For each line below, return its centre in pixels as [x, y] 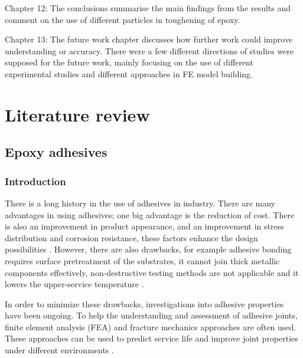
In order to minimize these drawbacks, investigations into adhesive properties [144, 303]
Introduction [35, 181]
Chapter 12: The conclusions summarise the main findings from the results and [148, 8]
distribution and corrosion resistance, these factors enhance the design [131, 237]
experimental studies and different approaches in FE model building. [129, 73]
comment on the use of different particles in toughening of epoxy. [123, 19]
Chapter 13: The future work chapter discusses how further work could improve [149, 39]
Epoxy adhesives [56, 152]
